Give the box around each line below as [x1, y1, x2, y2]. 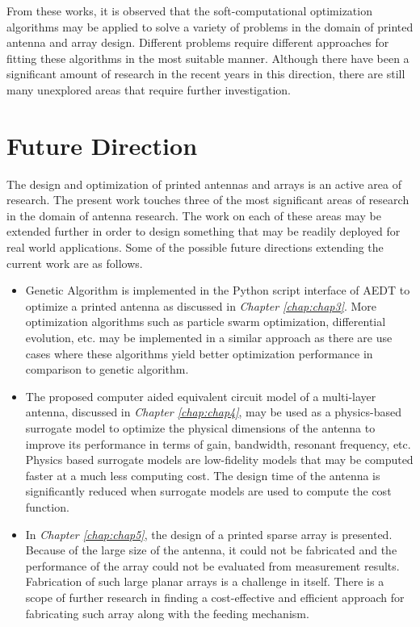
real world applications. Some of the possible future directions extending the [6, 239, 384, 256]
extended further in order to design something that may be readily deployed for [6, 223, 401, 240]
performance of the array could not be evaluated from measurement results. [25, 557, 400, 574]
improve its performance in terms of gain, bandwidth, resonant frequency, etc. [25, 435, 411, 452]
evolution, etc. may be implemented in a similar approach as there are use [25, 329, 393, 346]
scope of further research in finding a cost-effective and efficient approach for [25, 588, 405, 605]
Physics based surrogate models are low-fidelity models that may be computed [25, 451, 414, 468]
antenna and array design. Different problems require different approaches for [6, 34, 389, 51]
